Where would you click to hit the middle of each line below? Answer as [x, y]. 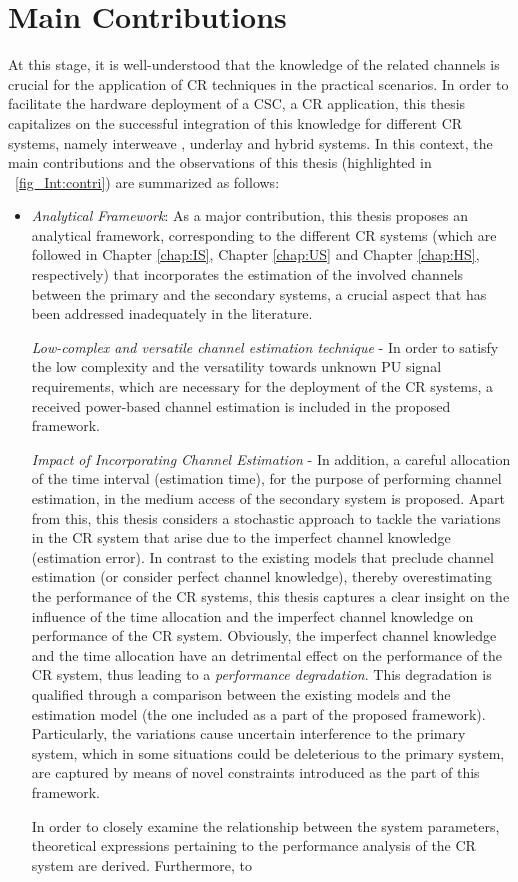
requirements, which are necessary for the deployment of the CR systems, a [262, 386]
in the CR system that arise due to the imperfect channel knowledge [241, 537]
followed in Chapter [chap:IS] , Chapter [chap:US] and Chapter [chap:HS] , [255, 254]
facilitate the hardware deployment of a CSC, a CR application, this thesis [237, 103]
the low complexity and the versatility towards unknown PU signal [236, 366]
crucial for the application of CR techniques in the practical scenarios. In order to [258, 83]
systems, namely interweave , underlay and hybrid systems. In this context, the [250, 142]
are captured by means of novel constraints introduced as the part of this [255, 772]
